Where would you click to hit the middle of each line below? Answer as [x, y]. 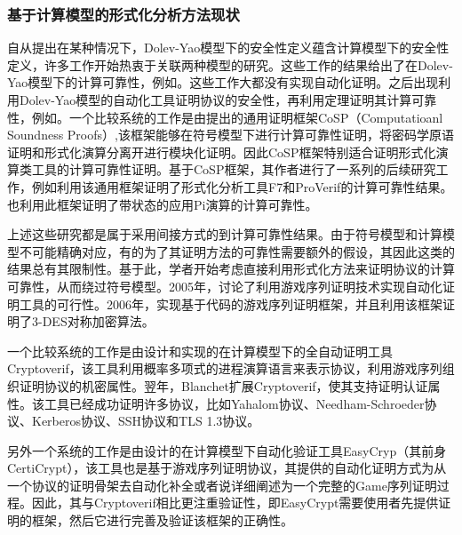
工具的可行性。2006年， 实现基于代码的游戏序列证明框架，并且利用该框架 [231, 303]
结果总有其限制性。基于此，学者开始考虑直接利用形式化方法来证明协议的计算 [231, 269]
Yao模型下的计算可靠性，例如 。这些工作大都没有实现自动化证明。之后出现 [223, 82]
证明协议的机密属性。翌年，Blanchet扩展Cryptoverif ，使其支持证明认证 [223, 385]
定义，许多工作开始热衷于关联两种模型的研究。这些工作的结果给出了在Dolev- [230, 64]
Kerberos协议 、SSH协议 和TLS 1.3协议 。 [146, 421]
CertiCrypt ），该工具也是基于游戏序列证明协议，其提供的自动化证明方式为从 [227, 468]
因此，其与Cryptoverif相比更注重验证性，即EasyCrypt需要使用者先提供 [235, 503]
